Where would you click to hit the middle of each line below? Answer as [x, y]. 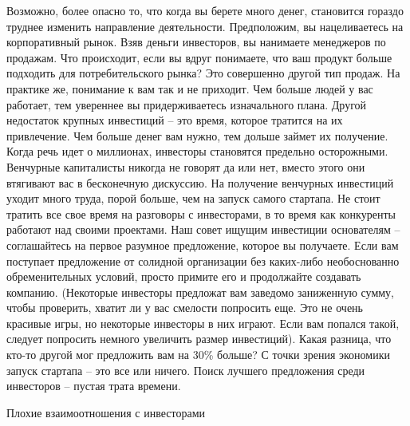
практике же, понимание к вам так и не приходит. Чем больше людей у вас [190, 88]
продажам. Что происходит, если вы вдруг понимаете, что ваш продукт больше [199, 57]
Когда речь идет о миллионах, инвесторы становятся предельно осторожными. [197, 151]
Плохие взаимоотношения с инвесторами [106, 412]
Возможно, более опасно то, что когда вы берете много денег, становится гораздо [205, 10]
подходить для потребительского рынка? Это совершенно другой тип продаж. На [203, 73]
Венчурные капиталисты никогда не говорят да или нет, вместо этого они [186, 166]
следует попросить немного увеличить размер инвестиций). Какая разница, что [199, 339]
